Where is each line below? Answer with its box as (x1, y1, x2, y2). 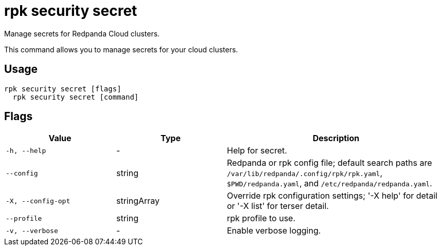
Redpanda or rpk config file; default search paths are (227, 158, 432, 168)
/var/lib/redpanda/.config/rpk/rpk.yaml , (227, 168, 383, 179)
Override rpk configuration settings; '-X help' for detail (227, 190, 437, 201)
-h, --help (6, 146, 46, 155)
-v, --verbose (6, 226, 58, 235)
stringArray (116, 196, 160, 206)
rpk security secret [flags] (4, 84, 121, 93)
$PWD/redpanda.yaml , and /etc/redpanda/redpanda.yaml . (227, 178, 432, 189)
